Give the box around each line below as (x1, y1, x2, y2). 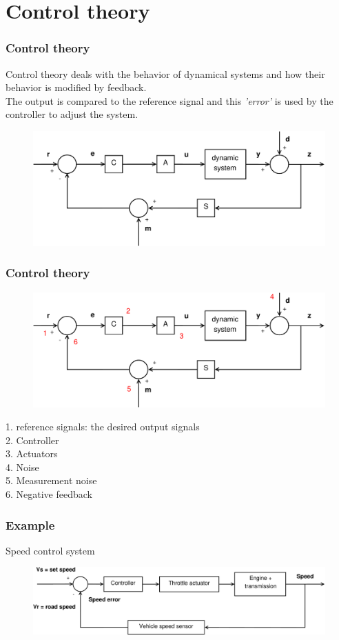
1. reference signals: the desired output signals (6, 419, 200, 434)
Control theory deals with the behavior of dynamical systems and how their (6, 66, 325, 81)
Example (6, 516, 55, 533)
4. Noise (6, 459, 39, 474)
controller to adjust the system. (6, 107, 138, 121)
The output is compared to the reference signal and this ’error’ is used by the (6, 93, 333, 108)
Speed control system (6, 543, 95, 557)
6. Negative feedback (6, 487, 92, 501)
